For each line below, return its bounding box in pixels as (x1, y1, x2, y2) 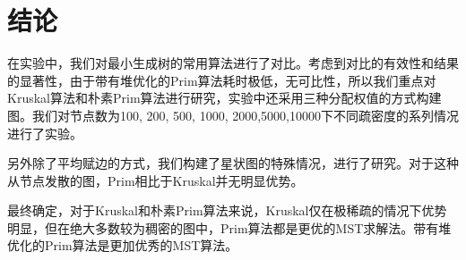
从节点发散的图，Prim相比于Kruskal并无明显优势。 (7, 171, 304, 189)
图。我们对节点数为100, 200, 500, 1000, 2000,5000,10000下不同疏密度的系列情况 (7, 105, 459, 124)
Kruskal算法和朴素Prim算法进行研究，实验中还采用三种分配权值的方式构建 (7, 88, 442, 107)
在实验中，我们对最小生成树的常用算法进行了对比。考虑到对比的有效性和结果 (7, 54, 459, 72)
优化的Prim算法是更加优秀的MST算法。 (7, 236, 238, 255)
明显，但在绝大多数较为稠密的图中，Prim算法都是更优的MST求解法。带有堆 (7, 218, 452, 237)
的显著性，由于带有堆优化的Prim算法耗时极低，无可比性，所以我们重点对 (7, 71, 436, 89)
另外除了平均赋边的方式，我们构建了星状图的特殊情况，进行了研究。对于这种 (7, 154, 459, 172)
